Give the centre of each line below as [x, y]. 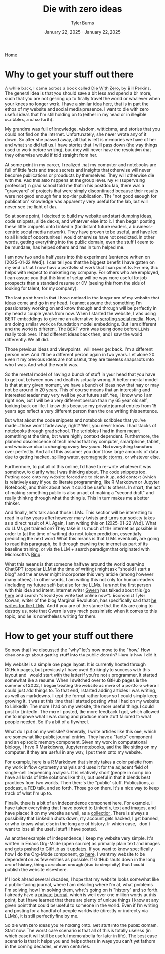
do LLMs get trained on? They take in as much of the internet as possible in [81, 528]
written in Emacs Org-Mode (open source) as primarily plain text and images [82, 843]
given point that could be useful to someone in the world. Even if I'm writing [82, 905]
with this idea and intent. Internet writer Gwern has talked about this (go [78, 590]
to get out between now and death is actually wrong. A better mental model [82, 379]
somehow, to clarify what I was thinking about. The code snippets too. [76, 472]
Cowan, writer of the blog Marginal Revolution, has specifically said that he [81, 600]
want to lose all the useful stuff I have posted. [51, 829]
